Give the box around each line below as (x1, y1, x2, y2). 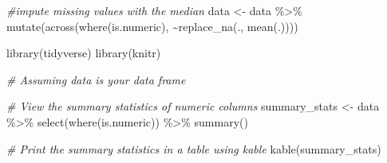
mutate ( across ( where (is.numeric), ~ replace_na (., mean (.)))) (6, 17, 298, 34)
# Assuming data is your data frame (6, 71, 186, 87)
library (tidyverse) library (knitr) (6, 45, 161, 61)
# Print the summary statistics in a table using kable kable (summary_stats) (6, 140, 381, 157)
